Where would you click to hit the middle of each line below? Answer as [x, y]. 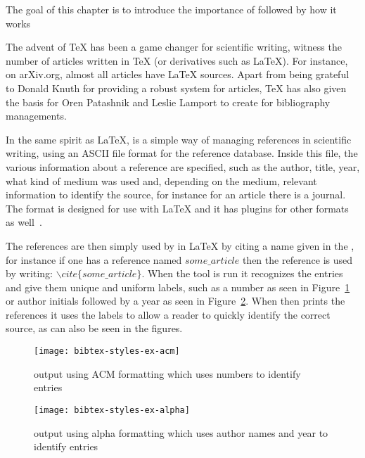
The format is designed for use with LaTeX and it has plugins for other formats [177, 208]
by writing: [29, 273]
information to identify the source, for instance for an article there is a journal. [176, 195]
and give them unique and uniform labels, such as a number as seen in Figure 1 [178, 287]
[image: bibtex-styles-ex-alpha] [112, 410]
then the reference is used [297, 259]
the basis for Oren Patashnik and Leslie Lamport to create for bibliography [168, 102]
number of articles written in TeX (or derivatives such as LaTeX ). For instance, [177, 60]
